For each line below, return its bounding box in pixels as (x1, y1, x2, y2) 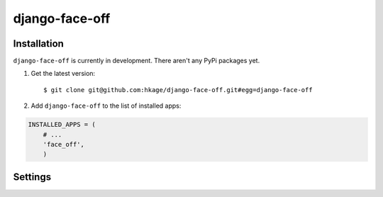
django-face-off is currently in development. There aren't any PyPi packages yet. (13, 57, 260, 65)
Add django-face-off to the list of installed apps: (30, 101, 182, 110)
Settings (13, 171, 52, 183)
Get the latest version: (30, 69, 96, 78)
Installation (13, 38, 64, 50)
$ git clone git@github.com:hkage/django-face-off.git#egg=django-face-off (43, 86, 313, 94)
